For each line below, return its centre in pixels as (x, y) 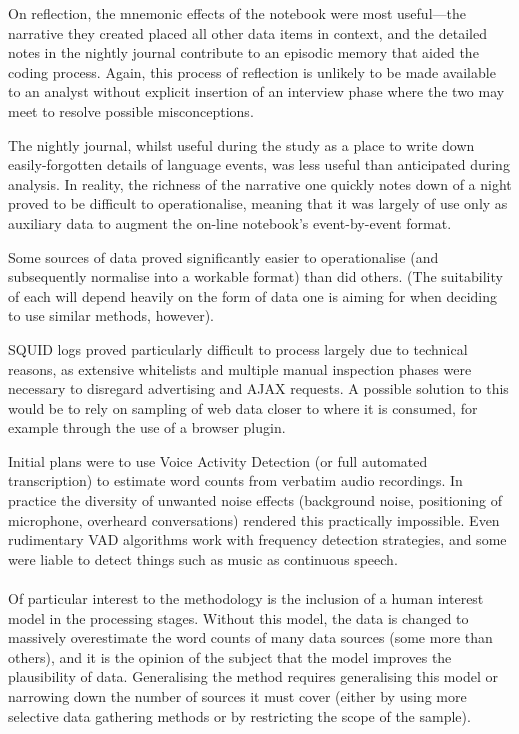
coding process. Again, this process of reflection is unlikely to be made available (252, 71)
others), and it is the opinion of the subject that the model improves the (230, 656)
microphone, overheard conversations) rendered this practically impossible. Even (254, 519)
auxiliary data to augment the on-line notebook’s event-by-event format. (230, 222)
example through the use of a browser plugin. (147, 427)
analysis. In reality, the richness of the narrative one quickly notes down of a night (260, 183)
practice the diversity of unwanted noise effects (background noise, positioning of (255, 500)
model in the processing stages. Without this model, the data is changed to (238, 617)
